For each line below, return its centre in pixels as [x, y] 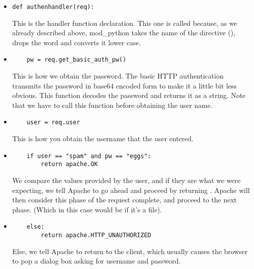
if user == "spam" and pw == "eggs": [89, 156]
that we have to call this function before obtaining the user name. [112, 105]
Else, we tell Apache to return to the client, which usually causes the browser [130, 251]
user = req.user [53, 123]
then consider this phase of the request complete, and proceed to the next [125, 200]
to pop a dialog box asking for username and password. [96, 261]
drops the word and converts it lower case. [77, 42]
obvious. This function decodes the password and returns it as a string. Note [129, 95]
